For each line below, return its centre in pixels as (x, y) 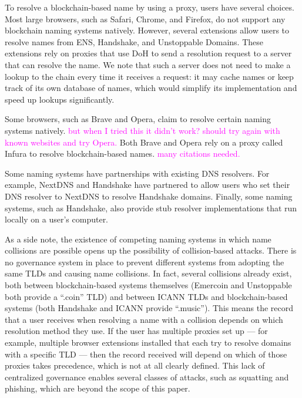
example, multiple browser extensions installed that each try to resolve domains (148, 343)
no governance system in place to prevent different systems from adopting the (145, 262)
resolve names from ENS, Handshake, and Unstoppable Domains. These (134, 41)
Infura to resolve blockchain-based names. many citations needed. (123, 154)
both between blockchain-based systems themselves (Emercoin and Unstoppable (148, 285)
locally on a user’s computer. (57, 219)
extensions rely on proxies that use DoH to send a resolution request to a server (148, 53)
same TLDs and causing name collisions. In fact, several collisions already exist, (148, 273)
